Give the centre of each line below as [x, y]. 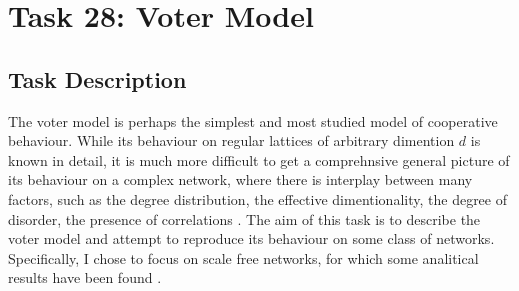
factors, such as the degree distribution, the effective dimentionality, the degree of [257, 198]
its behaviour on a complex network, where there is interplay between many [240, 179]
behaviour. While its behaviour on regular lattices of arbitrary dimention [231, 140]
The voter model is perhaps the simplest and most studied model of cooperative [253, 120]
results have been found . [85, 277]
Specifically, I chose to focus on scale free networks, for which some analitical [243, 257]
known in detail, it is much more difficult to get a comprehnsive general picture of [259, 159]
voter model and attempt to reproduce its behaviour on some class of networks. [251, 238]
